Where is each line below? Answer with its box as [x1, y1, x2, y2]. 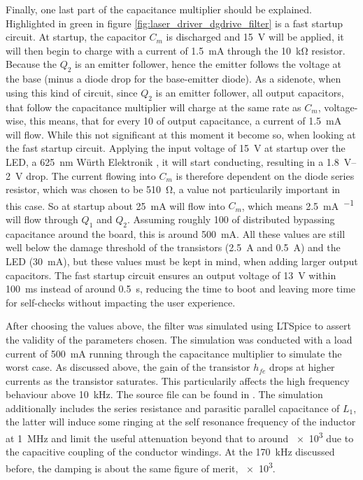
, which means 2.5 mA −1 [241, 196, 355, 213]
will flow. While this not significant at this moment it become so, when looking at [6, 127, 356, 141]
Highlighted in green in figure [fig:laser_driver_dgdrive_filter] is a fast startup [6, 15, 343, 30]
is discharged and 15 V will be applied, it [166, 29, 344, 44]
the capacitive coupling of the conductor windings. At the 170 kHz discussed [6, 444, 335, 459]
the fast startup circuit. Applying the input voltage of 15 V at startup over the [6, 141, 346, 155]
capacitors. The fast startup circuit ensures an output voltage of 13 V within [6, 267, 336, 282]
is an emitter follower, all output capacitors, [155, 85, 344, 99]
